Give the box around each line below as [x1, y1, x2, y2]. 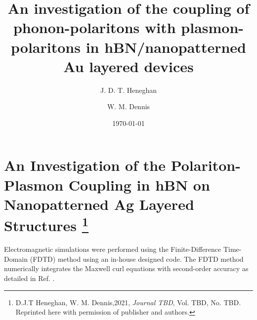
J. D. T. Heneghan [100, 84, 157, 95]
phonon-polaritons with [13, 17, 176, 38]
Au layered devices [63, 56, 194, 76]
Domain [4, 253, 28, 264]
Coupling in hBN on [68, 174, 210, 195]
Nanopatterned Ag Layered [4, 194, 194, 214]
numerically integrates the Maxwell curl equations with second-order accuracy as [4, 263, 249, 274]
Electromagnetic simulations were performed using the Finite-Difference [4, 244, 221, 254]
